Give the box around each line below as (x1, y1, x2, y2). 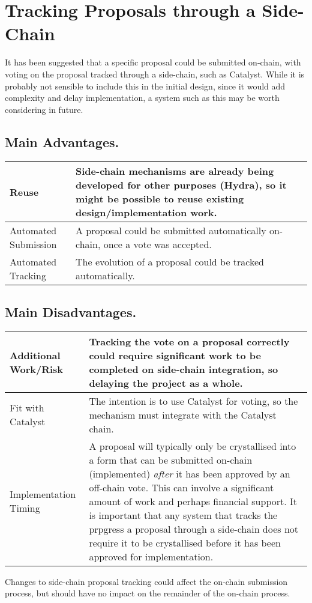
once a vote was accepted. (103, 237, 212, 252)
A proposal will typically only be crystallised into (89, 438, 296, 453)
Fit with (10, 401, 44, 415)
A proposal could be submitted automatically (76, 223, 266, 238)
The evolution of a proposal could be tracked (76, 255, 264, 269)
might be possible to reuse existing (76, 192, 244, 206)
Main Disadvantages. (5, 302, 137, 321)
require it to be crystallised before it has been (89, 535, 281, 550)
